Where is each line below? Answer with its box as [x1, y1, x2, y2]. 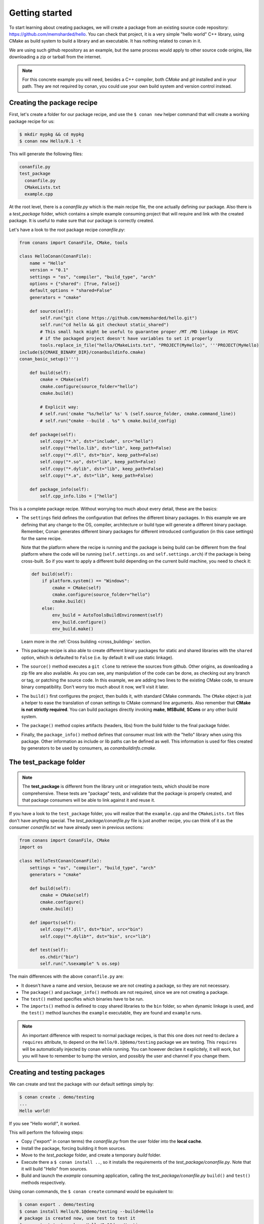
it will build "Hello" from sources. [21, 1166, 88, 1172]
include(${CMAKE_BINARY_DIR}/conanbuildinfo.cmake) [19, 349, 146, 355]
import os [19, 845, 43, 850]
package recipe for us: [9, 118, 55, 124]
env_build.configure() [52, 619, 107, 625]
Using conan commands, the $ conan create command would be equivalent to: [9, 1189, 174, 1195]
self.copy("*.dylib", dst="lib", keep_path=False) [40, 466, 164, 471]
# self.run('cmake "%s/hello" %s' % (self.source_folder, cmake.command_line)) [40, 411, 236, 417]
